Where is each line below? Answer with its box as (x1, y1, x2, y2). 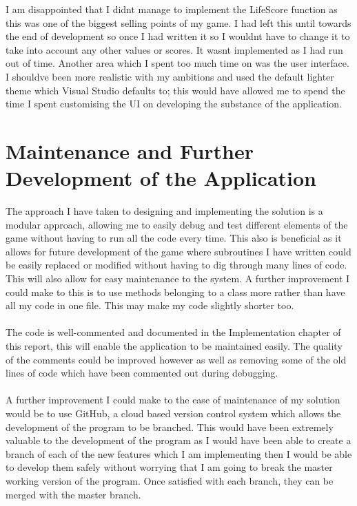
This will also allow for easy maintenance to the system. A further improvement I (6, 271, 350, 286)
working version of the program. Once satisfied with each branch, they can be (6, 473, 334, 487)
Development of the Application (6, 164, 316, 192)
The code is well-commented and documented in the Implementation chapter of (6, 325, 341, 339)
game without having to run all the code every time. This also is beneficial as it (6, 231, 342, 245)
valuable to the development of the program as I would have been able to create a (6, 433, 351, 447)
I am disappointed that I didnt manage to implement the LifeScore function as (6, 2, 338, 16)
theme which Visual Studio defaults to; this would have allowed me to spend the (6, 83, 345, 97)
